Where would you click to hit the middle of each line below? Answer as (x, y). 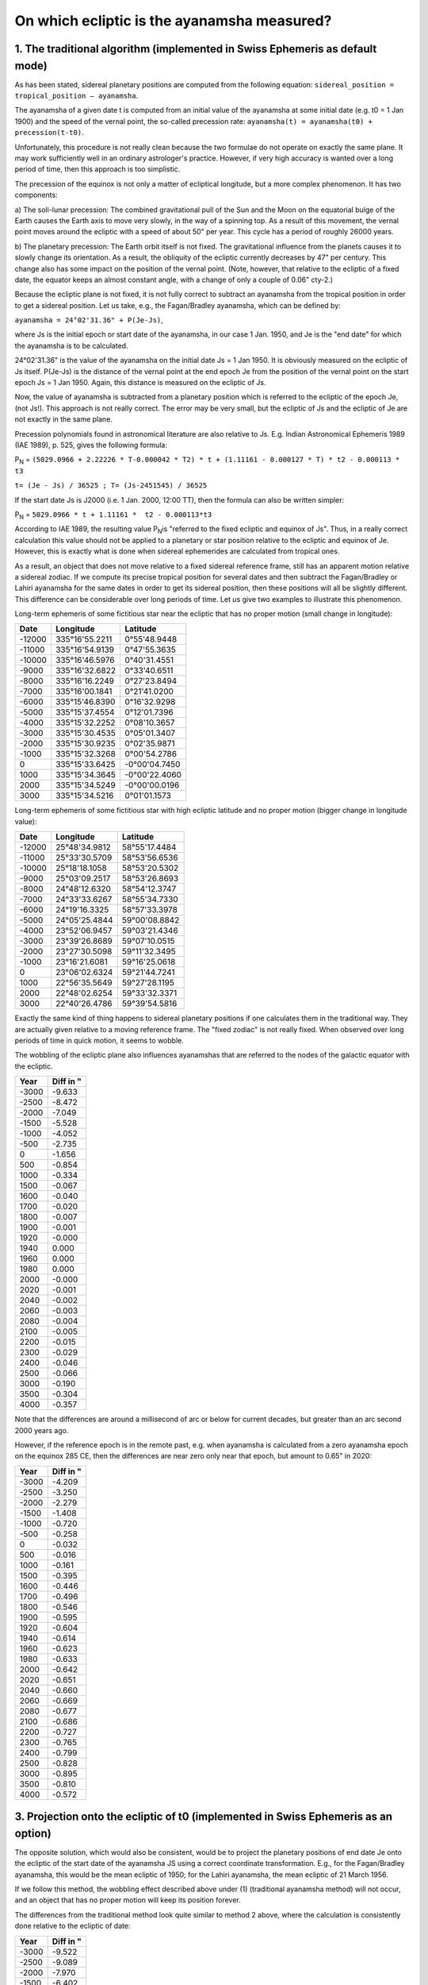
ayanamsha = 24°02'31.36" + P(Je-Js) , (89, 320)
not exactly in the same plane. (63, 419)
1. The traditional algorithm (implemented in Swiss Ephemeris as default (196, 49)
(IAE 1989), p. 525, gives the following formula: (91, 445)
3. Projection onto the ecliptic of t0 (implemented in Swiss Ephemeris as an (203, 1817)
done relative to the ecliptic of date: (73, 1926)
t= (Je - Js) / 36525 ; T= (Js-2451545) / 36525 (111, 486)
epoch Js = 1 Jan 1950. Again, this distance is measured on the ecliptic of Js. (140, 383)
